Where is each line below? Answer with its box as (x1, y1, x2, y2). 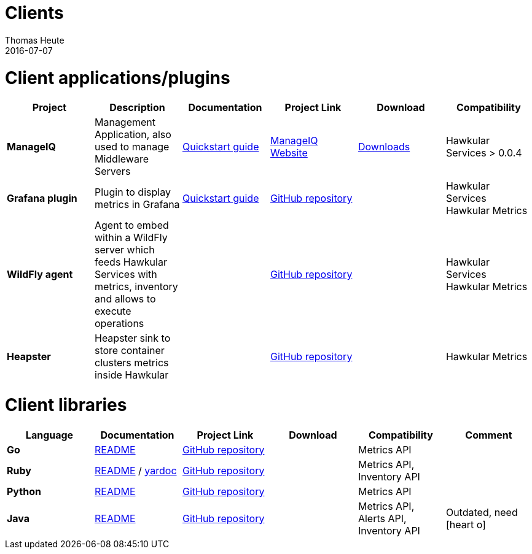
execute (94, 305, 131, 318)
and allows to (94, 293, 156, 306)
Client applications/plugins (5, 67, 230, 88)
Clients (5, 2, 64, 23)
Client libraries (5, 394, 127, 415)
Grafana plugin (7, 192, 77, 205)
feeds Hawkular (94, 256, 167, 269)
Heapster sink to (94, 332, 171, 345)
